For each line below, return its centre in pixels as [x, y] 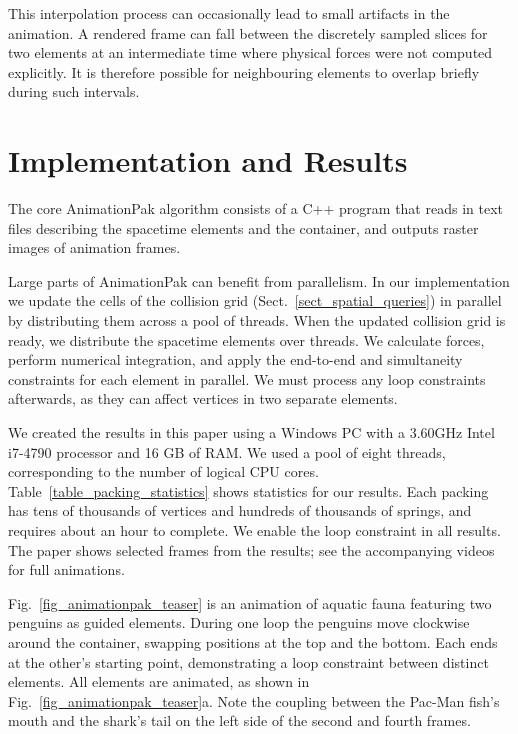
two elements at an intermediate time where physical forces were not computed [250, 52]
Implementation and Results [208, 160]
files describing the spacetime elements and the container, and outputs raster [243, 227]
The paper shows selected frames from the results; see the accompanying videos [251, 549]
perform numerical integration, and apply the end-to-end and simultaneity [235, 359]
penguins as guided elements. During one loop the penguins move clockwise [239, 622]
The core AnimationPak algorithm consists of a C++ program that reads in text [255, 208]
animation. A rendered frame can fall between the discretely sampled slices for [248, 32]
